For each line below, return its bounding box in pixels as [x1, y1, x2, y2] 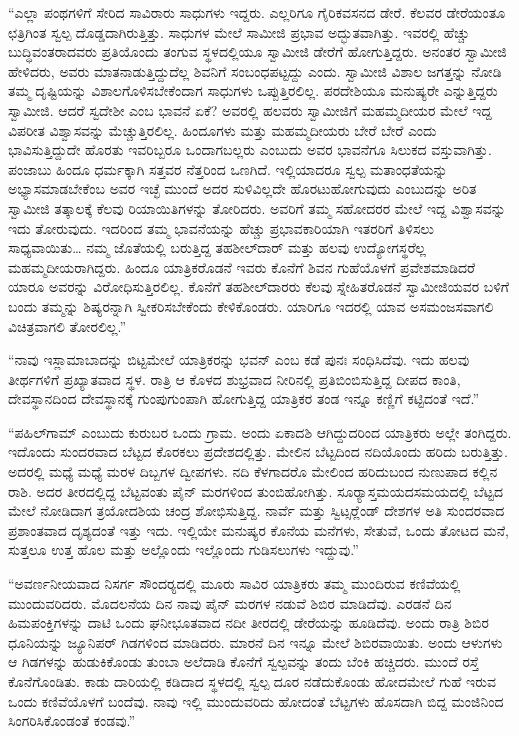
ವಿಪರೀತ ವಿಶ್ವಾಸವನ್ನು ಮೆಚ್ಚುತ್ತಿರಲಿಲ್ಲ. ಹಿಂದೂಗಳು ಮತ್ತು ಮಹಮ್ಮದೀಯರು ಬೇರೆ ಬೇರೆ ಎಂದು [8, 119, 437, 140]
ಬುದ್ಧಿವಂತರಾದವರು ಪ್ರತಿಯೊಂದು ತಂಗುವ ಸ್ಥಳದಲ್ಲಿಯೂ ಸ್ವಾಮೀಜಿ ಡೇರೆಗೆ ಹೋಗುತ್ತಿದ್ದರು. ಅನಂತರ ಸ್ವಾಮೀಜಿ [8, 41, 507, 62]
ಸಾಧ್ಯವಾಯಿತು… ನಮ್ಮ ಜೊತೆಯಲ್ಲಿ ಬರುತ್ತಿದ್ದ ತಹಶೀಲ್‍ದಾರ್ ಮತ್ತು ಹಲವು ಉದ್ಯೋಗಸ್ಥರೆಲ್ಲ [8, 237, 426, 258]
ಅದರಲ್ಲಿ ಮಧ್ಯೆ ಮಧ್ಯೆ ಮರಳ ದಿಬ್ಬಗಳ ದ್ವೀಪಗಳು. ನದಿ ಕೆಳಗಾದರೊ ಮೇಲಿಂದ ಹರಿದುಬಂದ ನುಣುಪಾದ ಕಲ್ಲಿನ [8, 461, 498, 482]
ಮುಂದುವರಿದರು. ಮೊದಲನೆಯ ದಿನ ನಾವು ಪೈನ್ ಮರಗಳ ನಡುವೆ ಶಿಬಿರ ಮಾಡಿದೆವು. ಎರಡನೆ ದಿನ [8, 592, 452, 613]
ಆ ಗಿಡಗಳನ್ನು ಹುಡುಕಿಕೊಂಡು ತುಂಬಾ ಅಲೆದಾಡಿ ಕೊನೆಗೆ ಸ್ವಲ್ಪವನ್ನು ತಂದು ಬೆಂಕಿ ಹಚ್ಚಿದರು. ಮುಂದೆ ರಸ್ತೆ [8, 651, 479, 672]
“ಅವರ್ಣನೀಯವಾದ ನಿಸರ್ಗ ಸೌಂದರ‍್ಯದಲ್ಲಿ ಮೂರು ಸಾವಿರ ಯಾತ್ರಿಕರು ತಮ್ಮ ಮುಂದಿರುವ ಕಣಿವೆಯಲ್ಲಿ [8, 573, 461, 594]
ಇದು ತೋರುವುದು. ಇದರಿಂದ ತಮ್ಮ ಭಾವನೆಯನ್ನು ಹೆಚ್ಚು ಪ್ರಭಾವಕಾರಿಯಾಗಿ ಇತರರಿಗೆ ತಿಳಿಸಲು [8, 217, 434, 238]
